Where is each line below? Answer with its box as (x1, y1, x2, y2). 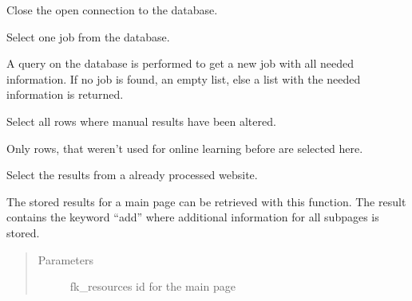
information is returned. (6, 86, 124, 103)
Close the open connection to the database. (6, 2, 218, 18)
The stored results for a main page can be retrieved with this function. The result (6, 193, 406, 209)
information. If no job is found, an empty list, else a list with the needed (6, 70, 361, 87)
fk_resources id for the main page (69, 278, 236, 295)
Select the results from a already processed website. (6, 166, 258, 183)
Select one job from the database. (6, 28, 170, 45)
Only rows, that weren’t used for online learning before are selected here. (6, 139, 363, 156)
